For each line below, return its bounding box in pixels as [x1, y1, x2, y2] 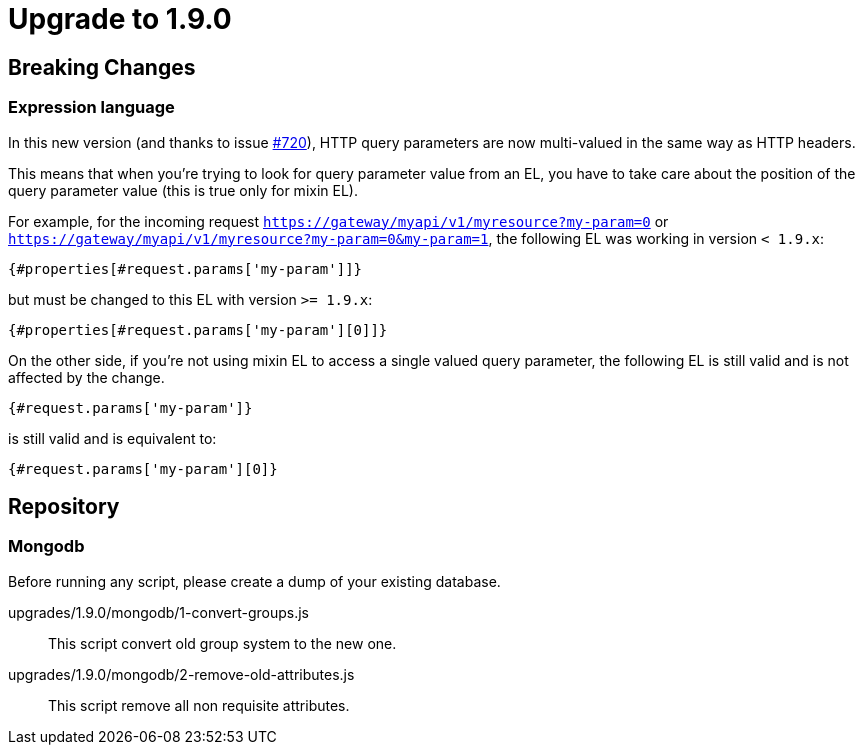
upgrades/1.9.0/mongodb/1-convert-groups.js [8, 603, 310, 621]
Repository [8, 493, 120, 519]
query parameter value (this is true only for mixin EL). [8, 181, 358, 199]
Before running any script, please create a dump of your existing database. [8, 572, 501, 590]
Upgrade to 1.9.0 [8, 2, 232, 36]
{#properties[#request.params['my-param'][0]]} [8, 321, 388, 338]
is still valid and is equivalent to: [8, 429, 217, 447]
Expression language [8, 97, 175, 118]
